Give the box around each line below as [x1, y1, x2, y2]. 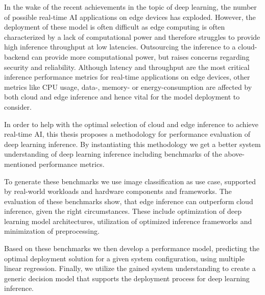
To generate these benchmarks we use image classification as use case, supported [4, 176, 256, 186]
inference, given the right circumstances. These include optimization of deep [4, 206, 242, 216]
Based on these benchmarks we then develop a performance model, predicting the [4, 243, 259, 254]
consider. [4, 101, 32, 112]
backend [4, 51, 30, 62]
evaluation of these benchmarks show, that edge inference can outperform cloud [4, 195, 253, 206]
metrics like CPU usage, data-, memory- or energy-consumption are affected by [4, 81, 252, 92]
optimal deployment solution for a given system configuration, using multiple [4, 253, 245, 263]
